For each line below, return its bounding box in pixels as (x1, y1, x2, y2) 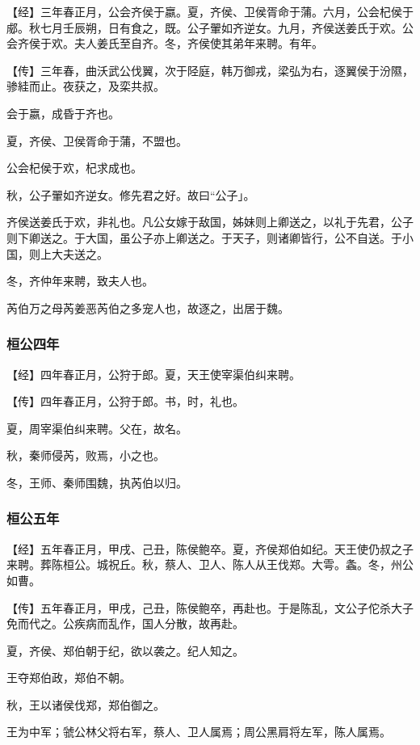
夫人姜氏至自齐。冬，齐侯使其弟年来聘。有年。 (73, 35, 323, 52)
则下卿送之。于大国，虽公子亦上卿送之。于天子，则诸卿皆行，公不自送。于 (6, 229, 402, 246)
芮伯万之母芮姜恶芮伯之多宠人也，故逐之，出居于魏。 (6, 299, 289, 316)
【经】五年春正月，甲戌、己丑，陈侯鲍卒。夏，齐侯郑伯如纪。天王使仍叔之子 (6, 540, 414, 557)
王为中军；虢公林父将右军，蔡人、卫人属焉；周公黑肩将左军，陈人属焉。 (6, 723, 391, 740)
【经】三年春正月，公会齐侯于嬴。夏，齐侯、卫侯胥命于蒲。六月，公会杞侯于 (6, 3, 414, 19)
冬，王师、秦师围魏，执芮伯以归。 (6, 474, 187, 490)
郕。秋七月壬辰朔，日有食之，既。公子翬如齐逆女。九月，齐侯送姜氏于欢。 (6, 19, 402, 36)
